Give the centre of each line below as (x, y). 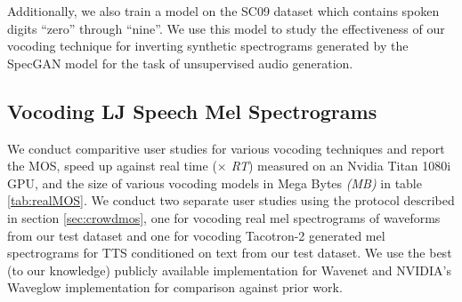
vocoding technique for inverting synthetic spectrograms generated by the (208, 46)
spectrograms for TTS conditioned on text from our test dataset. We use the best (230, 253)
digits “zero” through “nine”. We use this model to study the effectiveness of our (226, 28)
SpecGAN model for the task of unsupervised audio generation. (180, 63)
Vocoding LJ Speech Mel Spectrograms (192, 111)
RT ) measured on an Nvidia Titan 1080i (341, 166)
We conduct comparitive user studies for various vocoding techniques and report (226, 148)
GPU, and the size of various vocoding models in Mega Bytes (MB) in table (215, 183)
